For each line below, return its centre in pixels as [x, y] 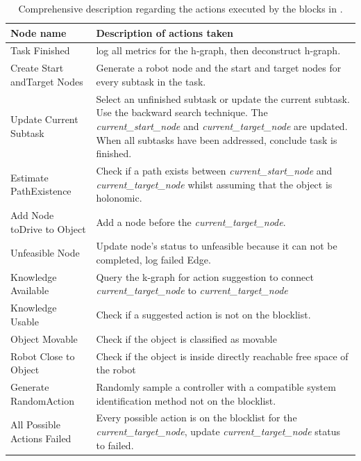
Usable [25, 321]
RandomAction [42, 400]
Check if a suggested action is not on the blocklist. [203, 315]
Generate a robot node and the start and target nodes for [219, 68]
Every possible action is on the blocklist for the [196, 418]
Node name [39, 32]
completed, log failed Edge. [153, 259]
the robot [116, 370]
